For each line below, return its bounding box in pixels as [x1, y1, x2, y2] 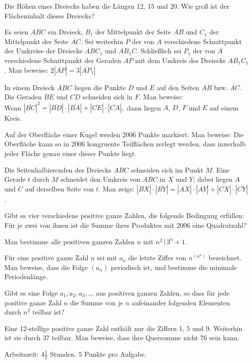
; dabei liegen [193, 174, 233, 184]
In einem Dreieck [4, 82, 55, 92]
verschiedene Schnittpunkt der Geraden [4, 55, 122, 65]
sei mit [97, 253, 117, 263]
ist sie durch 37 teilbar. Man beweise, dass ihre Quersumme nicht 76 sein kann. [4, 332, 239, 343]
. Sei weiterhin [80, 36, 124, 46]
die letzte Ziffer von [128, 253, 187, 263]
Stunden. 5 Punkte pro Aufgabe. [50, 348, 147, 359]
